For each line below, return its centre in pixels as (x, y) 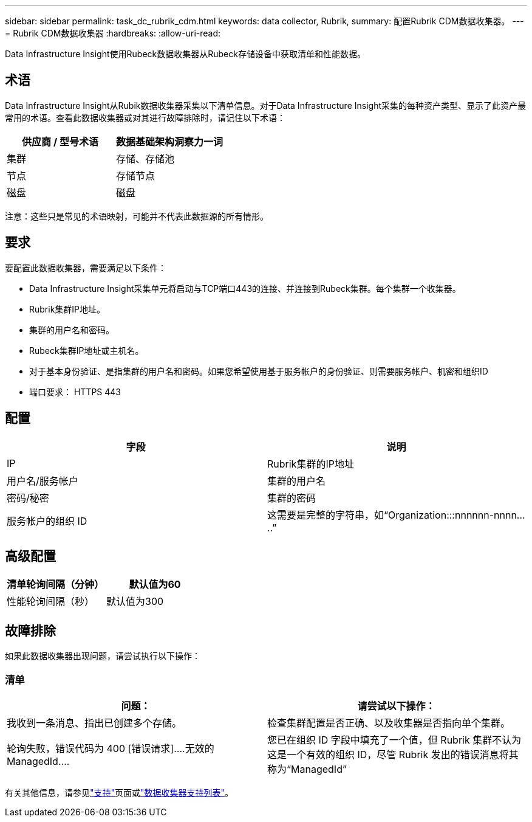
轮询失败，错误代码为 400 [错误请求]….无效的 (111, 748)
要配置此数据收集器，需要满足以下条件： (86, 268)
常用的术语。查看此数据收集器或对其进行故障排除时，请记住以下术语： (145, 117)
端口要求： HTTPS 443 (75, 392)
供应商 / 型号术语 (60, 141)
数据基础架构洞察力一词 (170, 141)
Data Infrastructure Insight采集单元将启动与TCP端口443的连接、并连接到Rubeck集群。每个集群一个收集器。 (245, 288)
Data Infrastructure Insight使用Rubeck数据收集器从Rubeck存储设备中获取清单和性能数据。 (185, 54)
